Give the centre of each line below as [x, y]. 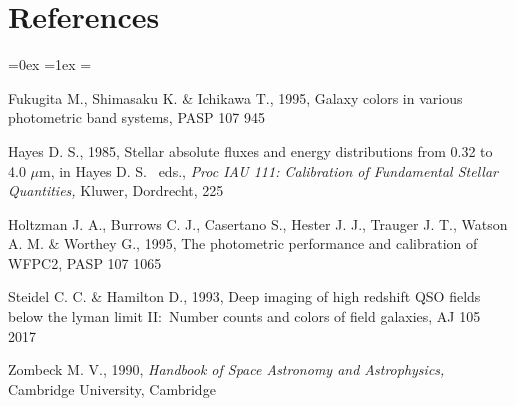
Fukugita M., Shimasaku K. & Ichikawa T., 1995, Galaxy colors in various [235, 97]
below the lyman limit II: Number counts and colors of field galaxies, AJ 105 [244, 316]
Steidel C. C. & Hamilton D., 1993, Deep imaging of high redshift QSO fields [244, 296]
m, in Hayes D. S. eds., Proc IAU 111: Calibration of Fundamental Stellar [268, 170]
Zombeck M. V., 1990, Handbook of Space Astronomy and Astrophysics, [226, 369]
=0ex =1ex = [50, 64]
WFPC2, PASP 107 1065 [85, 262]
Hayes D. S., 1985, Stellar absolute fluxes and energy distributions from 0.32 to [250, 150]
